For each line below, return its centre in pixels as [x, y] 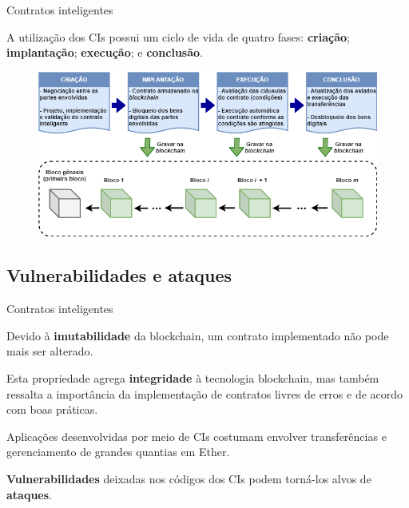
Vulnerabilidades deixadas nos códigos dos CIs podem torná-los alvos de [189, 479]
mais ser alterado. [50, 351]
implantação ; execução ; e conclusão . [105, 52]
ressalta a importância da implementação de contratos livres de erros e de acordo [205, 393]
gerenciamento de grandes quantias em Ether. [118, 452]
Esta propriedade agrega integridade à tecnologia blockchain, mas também [193, 378]
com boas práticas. [52, 409]
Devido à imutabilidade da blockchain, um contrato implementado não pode [198, 335]
